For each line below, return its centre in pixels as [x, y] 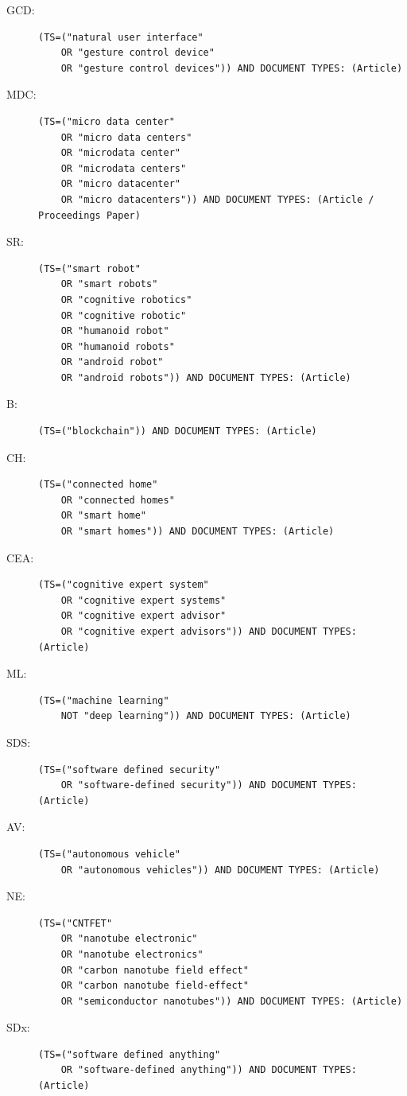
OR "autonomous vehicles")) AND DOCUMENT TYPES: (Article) [220, 870]
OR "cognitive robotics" [126, 299]
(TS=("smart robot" [89, 268]
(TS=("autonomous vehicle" [109, 854]
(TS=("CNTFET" [76, 923]
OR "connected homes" [118, 500]
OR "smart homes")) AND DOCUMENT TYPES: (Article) [198, 532]
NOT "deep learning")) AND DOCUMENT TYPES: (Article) [206, 716]
